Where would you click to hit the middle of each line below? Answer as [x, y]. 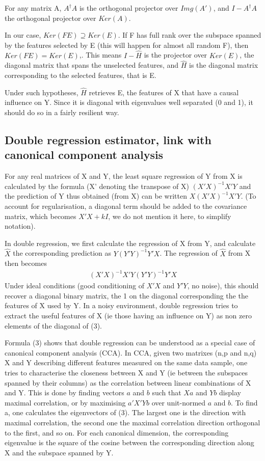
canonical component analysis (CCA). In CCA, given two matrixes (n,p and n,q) [131, 352]
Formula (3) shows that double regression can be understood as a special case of [130, 343]
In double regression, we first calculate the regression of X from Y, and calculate [130, 243]
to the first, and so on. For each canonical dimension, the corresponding [117, 432]
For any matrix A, [33, 8]
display [230, 392]
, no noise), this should [223, 286]
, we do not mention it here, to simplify [170, 216]
